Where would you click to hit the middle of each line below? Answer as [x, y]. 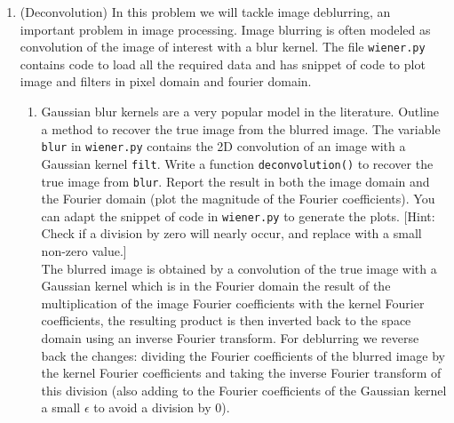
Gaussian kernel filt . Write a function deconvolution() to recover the [237, 163]
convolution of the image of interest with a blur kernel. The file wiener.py [223, 47]
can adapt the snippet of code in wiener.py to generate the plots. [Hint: [238, 215]
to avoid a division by [152, 407]
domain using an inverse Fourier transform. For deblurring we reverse [230, 338]
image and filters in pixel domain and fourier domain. [166, 81]
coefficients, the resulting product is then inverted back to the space [226, 320]
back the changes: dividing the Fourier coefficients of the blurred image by [243, 355]
